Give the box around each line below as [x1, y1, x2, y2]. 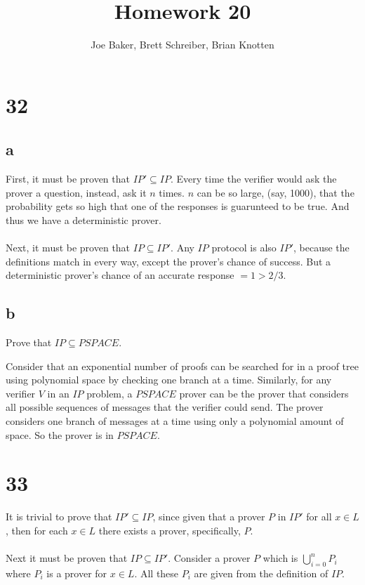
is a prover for [46, 565, 107, 580]
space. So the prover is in [6, 427, 114, 442]
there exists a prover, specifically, [98, 522, 241, 537]
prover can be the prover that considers [179, 386, 349, 400]
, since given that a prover [152, 509, 265, 524]
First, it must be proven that [6, 171, 130, 186]
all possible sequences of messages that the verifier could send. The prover [6, 400, 324, 414]
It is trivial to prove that [6, 509, 112, 524]
